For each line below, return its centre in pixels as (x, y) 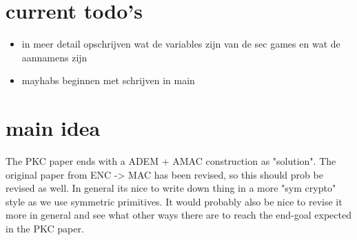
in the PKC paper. (45, 228)
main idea (53, 128)
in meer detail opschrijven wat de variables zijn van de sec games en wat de (181, 44)
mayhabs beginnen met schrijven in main (108, 80)
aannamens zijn (54, 57)
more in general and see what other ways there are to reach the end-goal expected (178, 215)
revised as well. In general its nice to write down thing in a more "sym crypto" (171, 188)
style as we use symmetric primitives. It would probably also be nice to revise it (174, 201)
